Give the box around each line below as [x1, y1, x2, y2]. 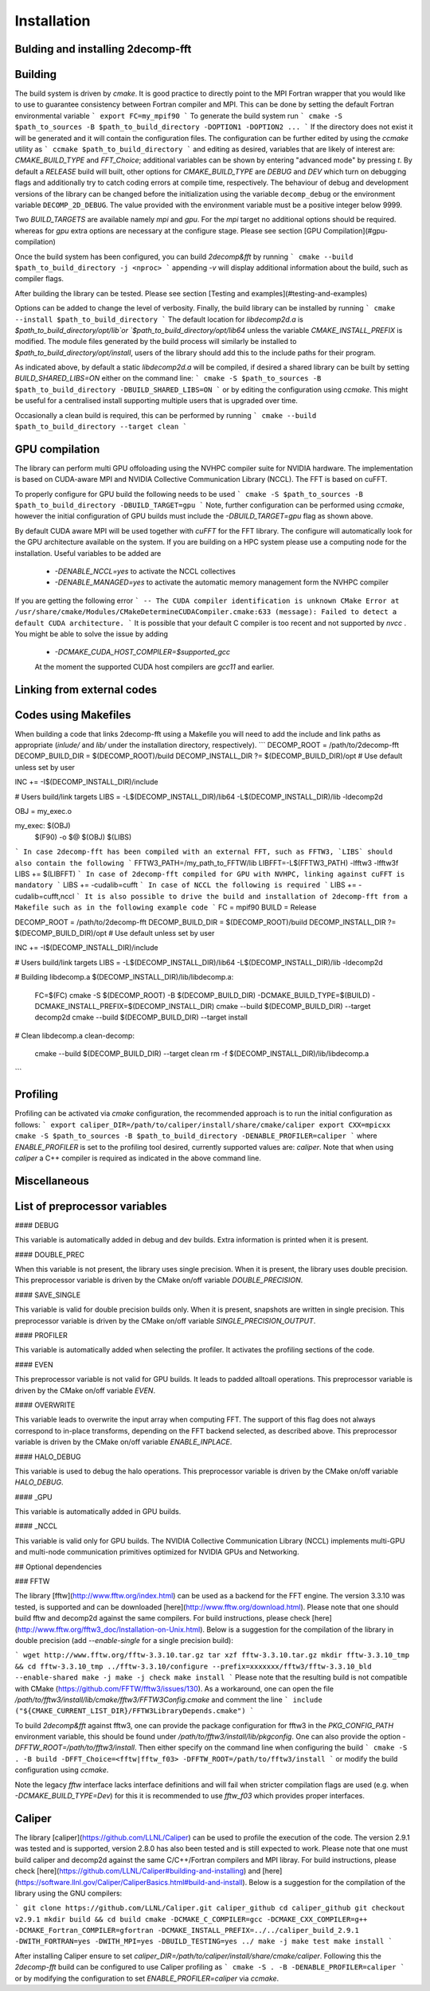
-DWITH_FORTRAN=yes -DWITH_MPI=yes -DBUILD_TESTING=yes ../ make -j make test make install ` [14, 1937, 393, 1946]
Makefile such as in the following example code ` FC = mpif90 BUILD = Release [14, 902, 317, 912]
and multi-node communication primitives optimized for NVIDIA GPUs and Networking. [14, 1547, 299, 1557]
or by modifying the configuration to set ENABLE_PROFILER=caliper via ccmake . [14, 1973, 279, 1983]
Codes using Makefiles [14, 708, 131, 722]
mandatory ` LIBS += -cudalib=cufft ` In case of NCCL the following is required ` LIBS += [14, 880, 358, 890]
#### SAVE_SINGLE [14, 1290, 81, 1300]
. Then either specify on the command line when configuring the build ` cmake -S [134, 1743, 408, 1752]
